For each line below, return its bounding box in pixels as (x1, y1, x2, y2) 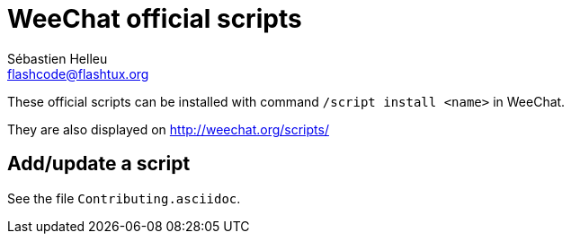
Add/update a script (7, 152, 191, 176)
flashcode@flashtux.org (7, 65, 149, 82)
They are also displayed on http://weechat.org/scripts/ (7, 121, 329, 137)
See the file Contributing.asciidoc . (7, 190, 241, 206)
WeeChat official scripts (7, 4, 302, 34)
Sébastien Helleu (7, 50, 108, 66)
